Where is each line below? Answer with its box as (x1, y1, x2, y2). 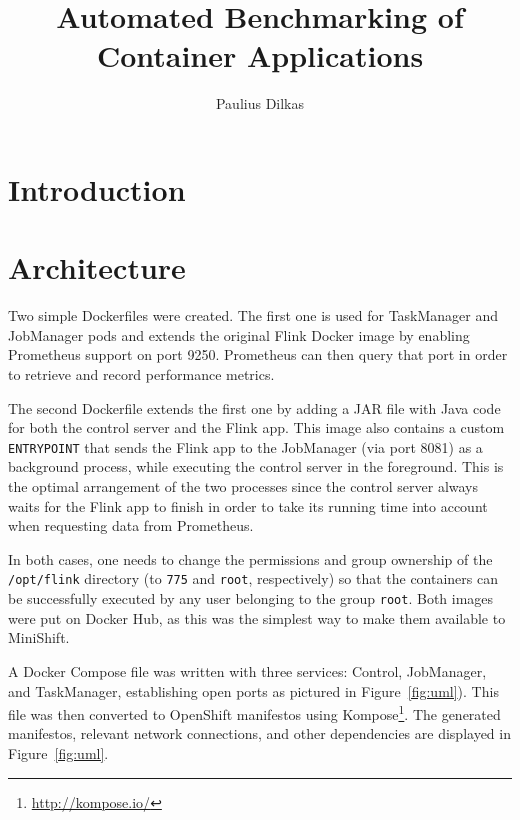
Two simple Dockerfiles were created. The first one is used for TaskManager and (8, 305, 499, 326)
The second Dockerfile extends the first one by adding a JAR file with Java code (8, 397, 501, 418)
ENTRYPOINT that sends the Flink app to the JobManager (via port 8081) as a (8, 436, 483, 457)
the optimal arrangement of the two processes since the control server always (8, 476, 479, 497)
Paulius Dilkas (215, 93, 305, 114)
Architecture (8, 247, 186, 288)
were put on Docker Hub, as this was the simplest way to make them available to (8, 607, 506, 628)
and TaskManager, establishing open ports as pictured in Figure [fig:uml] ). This (8, 680, 499, 701)
